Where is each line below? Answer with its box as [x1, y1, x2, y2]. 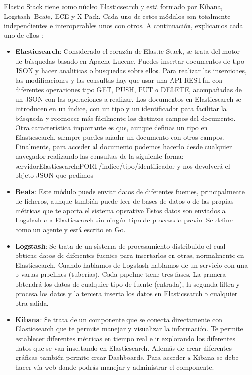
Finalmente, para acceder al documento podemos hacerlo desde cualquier [15, 141, 232, 152]
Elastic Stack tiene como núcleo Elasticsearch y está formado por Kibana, [4, 1, 223, 11]
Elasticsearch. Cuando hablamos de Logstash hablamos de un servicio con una [15, 259, 248, 270]
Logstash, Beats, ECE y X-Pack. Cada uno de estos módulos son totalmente [4, 11, 231, 21]
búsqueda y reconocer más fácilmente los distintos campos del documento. [15, 113, 236, 123]
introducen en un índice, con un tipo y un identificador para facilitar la [15, 103, 227, 113]
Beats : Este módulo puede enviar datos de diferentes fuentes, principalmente [15, 186, 245, 196]
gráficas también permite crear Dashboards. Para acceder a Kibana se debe [15, 352, 239, 362]
